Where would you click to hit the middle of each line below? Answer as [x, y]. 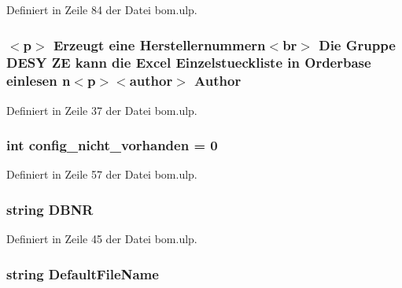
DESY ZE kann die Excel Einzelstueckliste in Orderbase [189, 63]
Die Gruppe [357, 44]
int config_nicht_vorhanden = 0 [112, 145]
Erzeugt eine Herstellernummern [159, 44]
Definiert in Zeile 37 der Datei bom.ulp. [102, 110]
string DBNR [50, 209]
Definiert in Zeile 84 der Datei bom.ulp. [102, 9]
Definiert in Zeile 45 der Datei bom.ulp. [102, 239]
